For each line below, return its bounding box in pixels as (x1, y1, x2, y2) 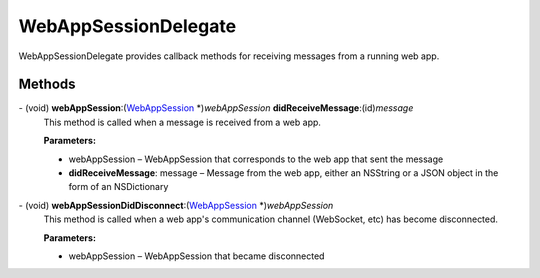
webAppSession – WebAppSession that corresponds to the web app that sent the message (68, 153, 444, 165)
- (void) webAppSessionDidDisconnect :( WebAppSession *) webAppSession (18, 199, 334, 211)
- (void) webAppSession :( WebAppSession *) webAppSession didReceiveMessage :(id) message (18, 102, 414, 114)
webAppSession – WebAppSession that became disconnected (68, 250, 325, 262)
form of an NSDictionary (68, 181, 169, 193)
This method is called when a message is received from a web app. (43, 116, 322, 128)
